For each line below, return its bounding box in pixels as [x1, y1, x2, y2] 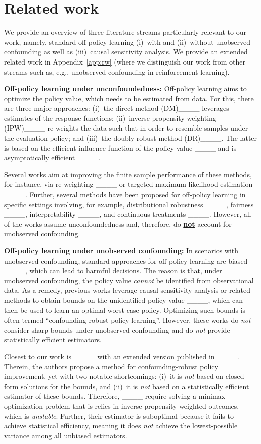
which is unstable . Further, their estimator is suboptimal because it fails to [4, 410, 234, 421]
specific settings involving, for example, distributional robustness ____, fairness [4, 199, 254, 209]
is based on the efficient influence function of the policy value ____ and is [4, 142, 237, 153]
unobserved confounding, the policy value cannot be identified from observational [4, 275, 254, 285]
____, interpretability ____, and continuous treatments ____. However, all [4, 209, 251, 219]
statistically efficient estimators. [4, 334, 102, 345]
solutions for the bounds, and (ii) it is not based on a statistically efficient [21, 380, 249, 391]
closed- [225, 371, 247, 382]
